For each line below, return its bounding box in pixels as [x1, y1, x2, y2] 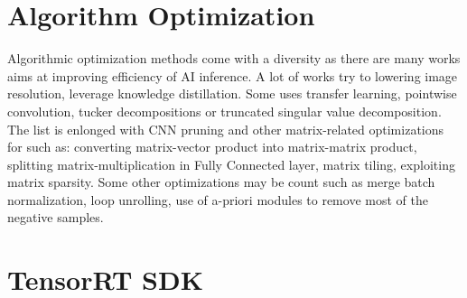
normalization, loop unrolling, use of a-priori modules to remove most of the [7, 190, 428, 209]
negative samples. [7, 208, 104, 227]
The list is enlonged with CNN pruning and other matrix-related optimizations [7, 119, 444, 138]
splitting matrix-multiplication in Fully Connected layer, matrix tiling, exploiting [7, 154, 455, 173]
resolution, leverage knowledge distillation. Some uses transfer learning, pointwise [7, 84, 457, 103]
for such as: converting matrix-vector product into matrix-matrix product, [7, 137, 417, 156]
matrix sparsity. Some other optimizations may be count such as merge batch [7, 172, 435, 191]
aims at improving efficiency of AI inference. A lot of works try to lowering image [7, 66, 458, 85]
